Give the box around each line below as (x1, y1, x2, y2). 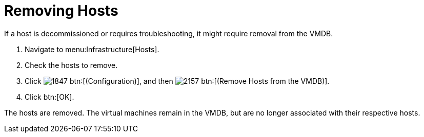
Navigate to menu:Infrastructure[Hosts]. (25, 44, 159, 54)
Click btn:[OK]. (25, 92, 74, 101)
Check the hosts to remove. (25, 60, 118, 70)
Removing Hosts (4, 2, 118, 19)
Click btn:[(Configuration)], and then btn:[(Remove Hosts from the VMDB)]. (25, 76, 330, 85)
